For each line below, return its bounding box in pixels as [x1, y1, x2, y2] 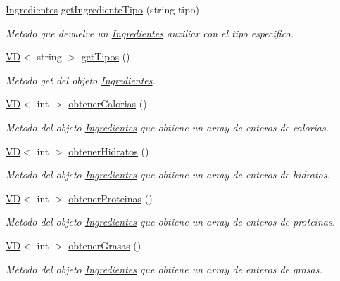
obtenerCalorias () [68, 96, 147, 111]
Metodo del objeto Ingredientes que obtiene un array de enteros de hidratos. [6, 167, 330, 182]
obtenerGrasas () [68, 237, 141, 252]
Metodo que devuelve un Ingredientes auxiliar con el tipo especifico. [6, 25, 294, 40]
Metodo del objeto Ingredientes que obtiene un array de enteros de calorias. [6, 119, 329, 134]
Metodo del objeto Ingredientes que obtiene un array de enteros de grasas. [6, 261, 322, 276]
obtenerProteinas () [68, 190, 153, 205]
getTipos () [81, 49, 130, 64]
